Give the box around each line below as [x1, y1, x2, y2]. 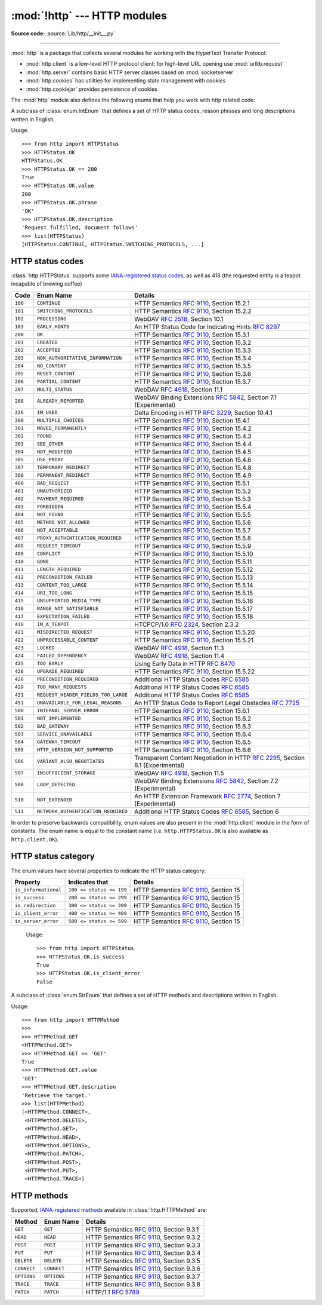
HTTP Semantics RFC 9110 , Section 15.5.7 [134, 526, 251, 534]
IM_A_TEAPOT [36, 621, 70, 627]
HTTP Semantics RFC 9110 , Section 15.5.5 [134, 510, 252, 519]
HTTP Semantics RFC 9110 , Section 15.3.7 [134, 377, 251, 385]
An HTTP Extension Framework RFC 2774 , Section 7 [134, 792, 281, 800]
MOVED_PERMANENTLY [36, 425, 87, 431]
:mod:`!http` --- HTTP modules [11, 9, 167, 22]
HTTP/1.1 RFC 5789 [85, 1288, 140, 1296]
